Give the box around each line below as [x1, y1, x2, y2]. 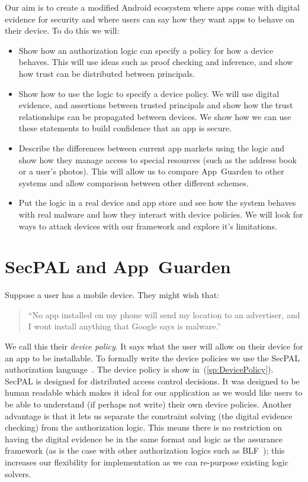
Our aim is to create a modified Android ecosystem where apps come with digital [5, 1, 300, 13]
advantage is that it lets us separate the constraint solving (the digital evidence [5, 409, 293, 422]
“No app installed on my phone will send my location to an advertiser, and [28, 308, 300, 321]
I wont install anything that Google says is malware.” [28, 320, 221, 332]
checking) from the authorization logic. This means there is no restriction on [5, 421, 282, 434]
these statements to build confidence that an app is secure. [18, 122, 232, 134]
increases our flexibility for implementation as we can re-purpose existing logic [5, 455, 288, 468]
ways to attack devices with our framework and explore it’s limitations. [18, 219, 277, 232]
